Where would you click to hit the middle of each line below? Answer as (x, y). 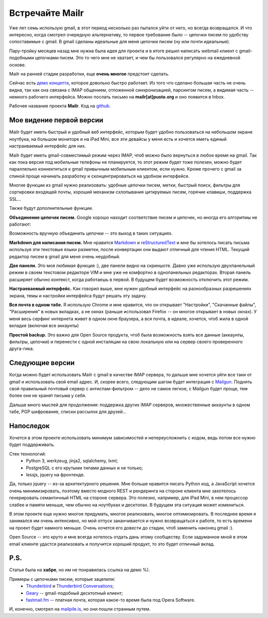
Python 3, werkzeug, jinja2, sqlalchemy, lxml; (72, 461)
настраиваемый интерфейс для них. (48, 146)
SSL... (15, 199)
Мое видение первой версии (56, 120)
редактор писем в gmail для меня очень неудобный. (65, 257)
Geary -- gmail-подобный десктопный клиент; (74, 593)
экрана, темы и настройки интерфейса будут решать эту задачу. (78, 295)
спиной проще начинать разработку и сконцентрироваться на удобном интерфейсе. (99, 176)
